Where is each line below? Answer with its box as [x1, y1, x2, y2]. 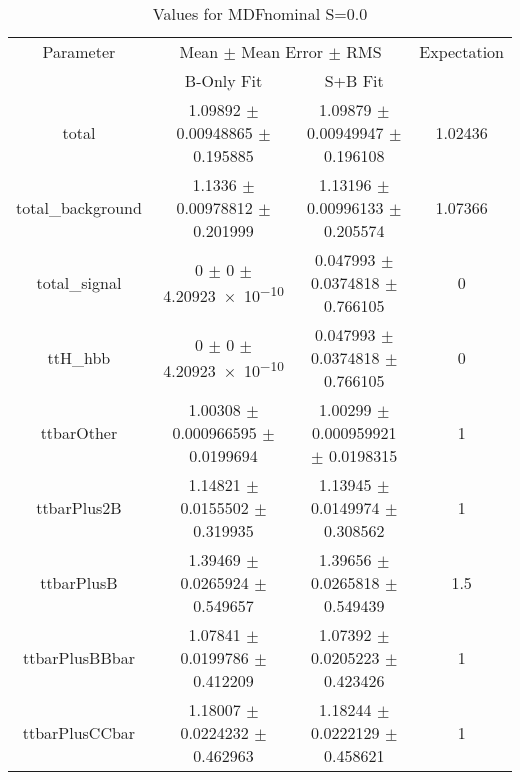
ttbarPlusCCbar [22, 721, 136, 744]
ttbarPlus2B [36, 496, 122, 519]
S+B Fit [324, 69, 384, 92]
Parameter [42, 40, 116, 63]
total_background [16, 196, 142, 219]
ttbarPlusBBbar [22, 646, 135, 669]
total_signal [36, 271, 122, 294]
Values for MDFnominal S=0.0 [152, 2, 368, 25]
